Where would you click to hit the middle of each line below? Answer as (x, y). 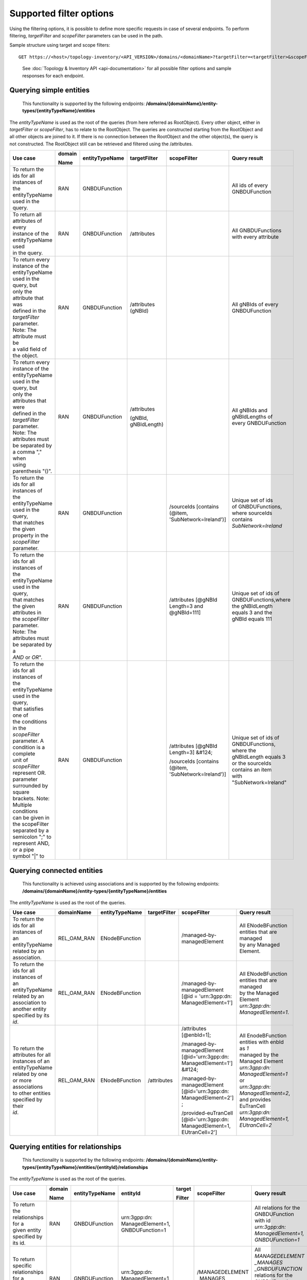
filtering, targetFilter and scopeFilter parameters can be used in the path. (86, 35)
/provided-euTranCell (207, 1113)
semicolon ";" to (32, 837)
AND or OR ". (28, 657)
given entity (27, 1230)
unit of (20, 760)
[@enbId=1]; (196, 1035)
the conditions (30, 722)
